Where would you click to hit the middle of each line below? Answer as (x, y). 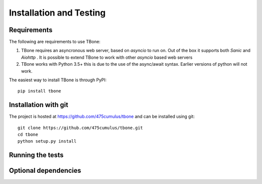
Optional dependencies (45, 171)
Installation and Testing (57, 13)
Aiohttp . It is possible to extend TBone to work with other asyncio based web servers (107, 57)
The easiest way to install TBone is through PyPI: (58, 80)
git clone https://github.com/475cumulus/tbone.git (80, 128)
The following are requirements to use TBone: (55, 42)
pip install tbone (40, 91)
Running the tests (36, 155)
